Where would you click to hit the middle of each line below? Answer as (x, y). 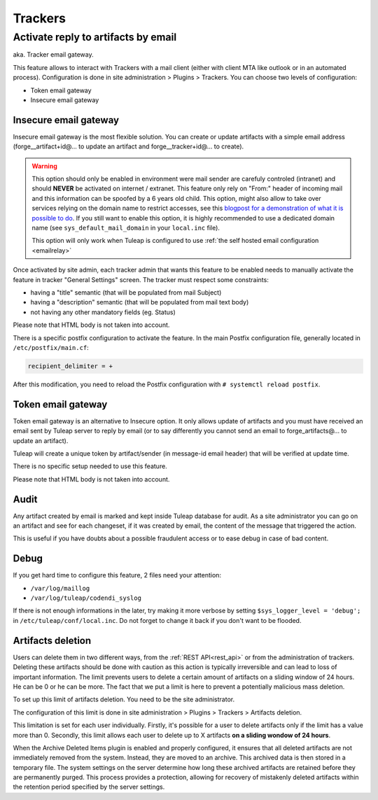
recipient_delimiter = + (70, 366)
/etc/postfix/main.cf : (51, 347)
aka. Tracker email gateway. (53, 55)
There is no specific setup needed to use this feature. (90, 466)
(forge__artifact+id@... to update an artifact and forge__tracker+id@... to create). (128, 146)
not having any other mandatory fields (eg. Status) (103, 312)
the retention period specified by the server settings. (89, 787)
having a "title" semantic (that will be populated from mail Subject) (126, 292)
